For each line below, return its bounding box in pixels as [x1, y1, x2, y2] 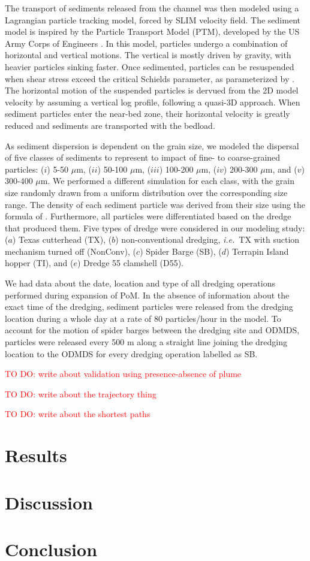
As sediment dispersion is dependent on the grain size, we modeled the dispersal [5, 139, 299, 152]
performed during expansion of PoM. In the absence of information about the [5, 288, 290, 301]
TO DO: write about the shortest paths [5, 408, 151, 420]
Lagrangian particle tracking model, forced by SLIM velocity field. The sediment [5, 13, 300, 26]
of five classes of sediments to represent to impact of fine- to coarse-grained [5, 151, 281, 164]
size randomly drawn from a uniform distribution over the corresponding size [5, 186, 288, 198]
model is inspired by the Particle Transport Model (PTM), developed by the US [5, 25, 300, 38]
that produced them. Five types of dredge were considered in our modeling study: [5, 221, 305, 234]
